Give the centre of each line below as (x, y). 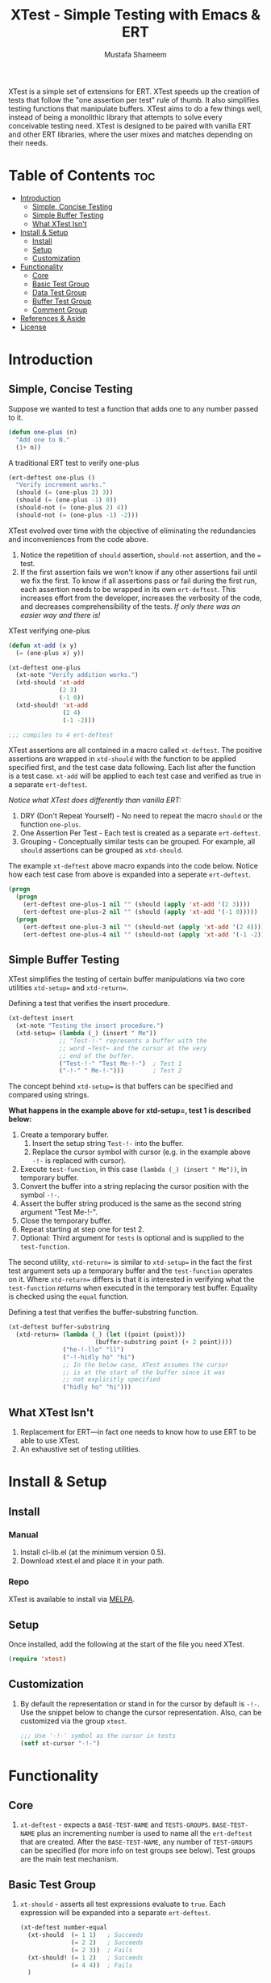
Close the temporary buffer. (66, 1221)
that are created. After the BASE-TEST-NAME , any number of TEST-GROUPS (136, 1842)
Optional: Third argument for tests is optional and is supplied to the (132, 1238)
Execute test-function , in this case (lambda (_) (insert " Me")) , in (133, 1169)
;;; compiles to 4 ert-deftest (61, 735)
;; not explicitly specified (111, 1380)
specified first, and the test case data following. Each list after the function (132, 767)
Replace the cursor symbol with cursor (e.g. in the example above (142, 1152)
